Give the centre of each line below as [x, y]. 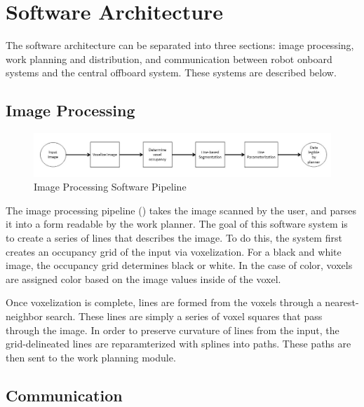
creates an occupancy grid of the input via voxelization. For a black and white [174, 251]
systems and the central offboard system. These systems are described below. [171, 73]
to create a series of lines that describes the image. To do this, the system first [174, 237]
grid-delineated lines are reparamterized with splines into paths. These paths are [178, 344]
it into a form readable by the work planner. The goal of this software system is [177, 224]
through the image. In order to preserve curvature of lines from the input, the [173, 330]
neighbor [24, 316]
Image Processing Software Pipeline [110, 187]
